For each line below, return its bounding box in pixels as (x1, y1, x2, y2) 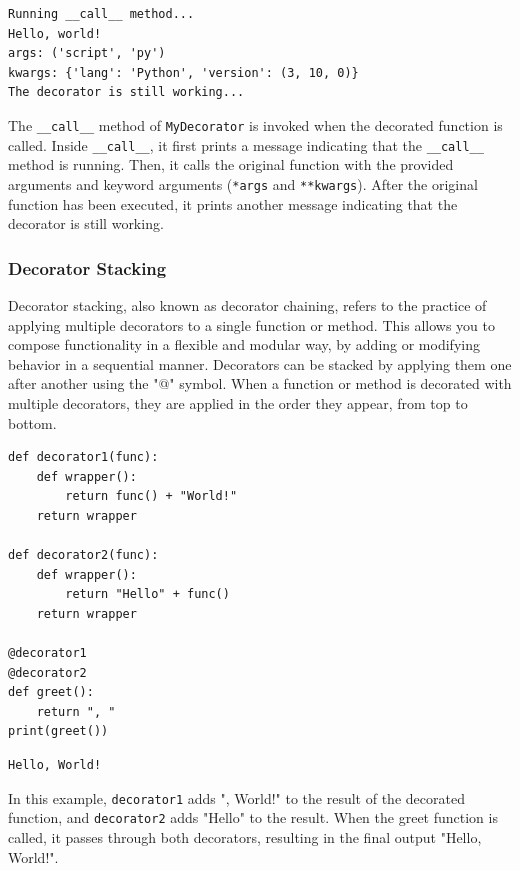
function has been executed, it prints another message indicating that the (8, 193, 458, 214)
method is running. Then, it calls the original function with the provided (8, 154, 454, 175)
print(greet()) (8, 724, 109, 739)
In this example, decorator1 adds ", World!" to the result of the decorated (8, 787, 465, 808)
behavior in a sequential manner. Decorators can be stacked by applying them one (8, 353, 512, 374)
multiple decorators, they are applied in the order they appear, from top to (8, 392, 468, 413)
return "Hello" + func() (65, 587, 230, 602)
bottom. (8, 412, 57, 433)
